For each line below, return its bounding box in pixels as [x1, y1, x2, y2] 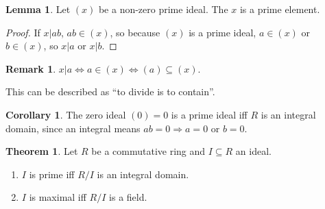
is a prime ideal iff [171, 107, 248, 121]
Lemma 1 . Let [5, 2, 71, 16]
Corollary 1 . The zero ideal [5, 107, 126, 121]
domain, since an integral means [5, 121, 141, 135]
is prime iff [29, 167, 75, 181]
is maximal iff [29, 190, 86, 204]
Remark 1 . [5, 61, 56, 75]
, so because [110, 25, 160, 39]
